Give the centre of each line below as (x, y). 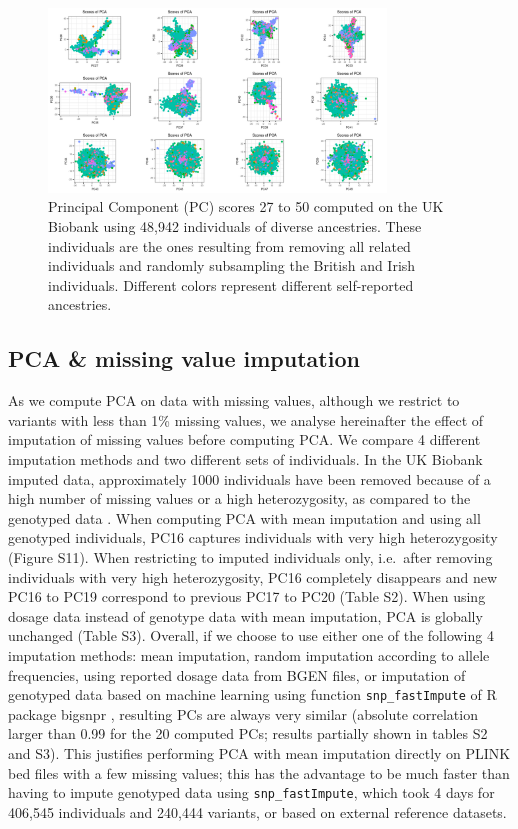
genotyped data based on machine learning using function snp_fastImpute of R (252, 694)
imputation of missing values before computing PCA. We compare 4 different (244, 439)
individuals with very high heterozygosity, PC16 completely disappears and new (253, 576)
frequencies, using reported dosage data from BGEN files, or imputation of (237, 674)
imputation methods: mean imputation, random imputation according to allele (249, 654)
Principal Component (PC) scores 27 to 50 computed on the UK (246, 206)
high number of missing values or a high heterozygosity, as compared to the (239, 498)
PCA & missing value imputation (184, 358)
